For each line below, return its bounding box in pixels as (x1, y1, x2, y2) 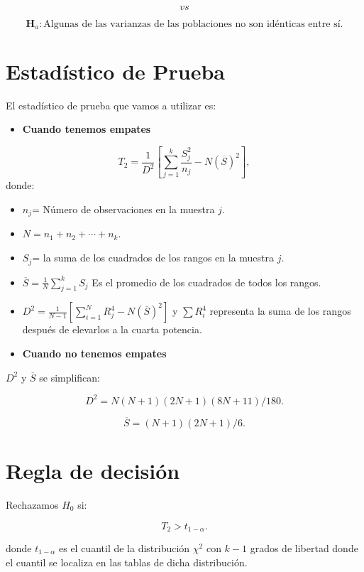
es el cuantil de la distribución (58, 540, 190, 555)
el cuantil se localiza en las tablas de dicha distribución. (6, 554, 248, 569)
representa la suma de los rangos (209, 303, 351, 318)
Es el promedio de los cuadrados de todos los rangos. (92, 274, 321, 289)
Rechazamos (6, 497, 59, 512)
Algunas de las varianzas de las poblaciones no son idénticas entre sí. (43, 19, 343, 29)
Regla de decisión (6, 456, 180, 485)
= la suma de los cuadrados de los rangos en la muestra (32, 250, 275, 265)
